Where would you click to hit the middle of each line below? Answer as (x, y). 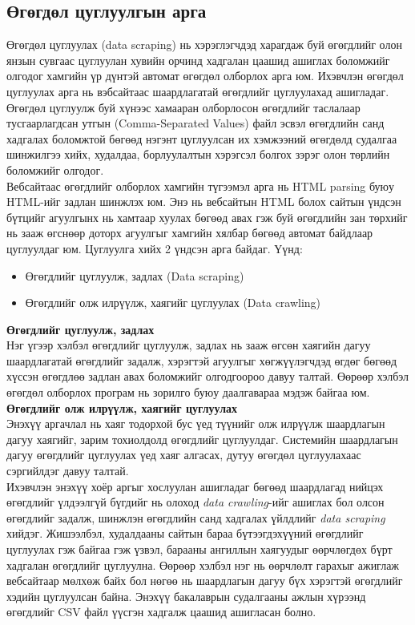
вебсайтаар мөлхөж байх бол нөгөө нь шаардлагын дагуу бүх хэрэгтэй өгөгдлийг (205, 581)
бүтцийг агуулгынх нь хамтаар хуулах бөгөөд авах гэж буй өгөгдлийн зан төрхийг (207, 217)
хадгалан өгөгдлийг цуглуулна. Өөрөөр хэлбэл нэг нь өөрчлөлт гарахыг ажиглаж (203, 565)
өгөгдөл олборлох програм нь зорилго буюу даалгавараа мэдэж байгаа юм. (188, 392)
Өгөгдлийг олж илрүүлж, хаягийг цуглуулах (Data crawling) (173, 302)
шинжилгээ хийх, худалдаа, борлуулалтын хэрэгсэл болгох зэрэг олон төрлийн (198, 154)
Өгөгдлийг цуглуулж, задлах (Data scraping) (135, 275)
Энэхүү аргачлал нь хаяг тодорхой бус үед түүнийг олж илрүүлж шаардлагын (196, 423)
